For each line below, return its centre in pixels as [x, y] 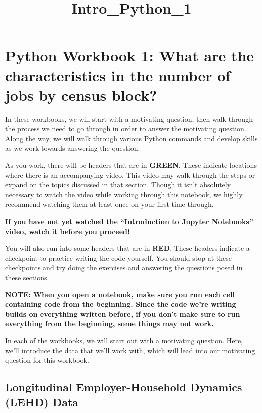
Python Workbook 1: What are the [130, 55]
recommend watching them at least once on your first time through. [109, 204]
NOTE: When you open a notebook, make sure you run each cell [120, 294]
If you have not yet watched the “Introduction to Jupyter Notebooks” [129, 221]
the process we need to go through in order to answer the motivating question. [126, 129]
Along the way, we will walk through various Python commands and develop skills [132, 138]
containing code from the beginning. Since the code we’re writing [121, 304]
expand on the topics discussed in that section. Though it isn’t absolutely [118, 185]
